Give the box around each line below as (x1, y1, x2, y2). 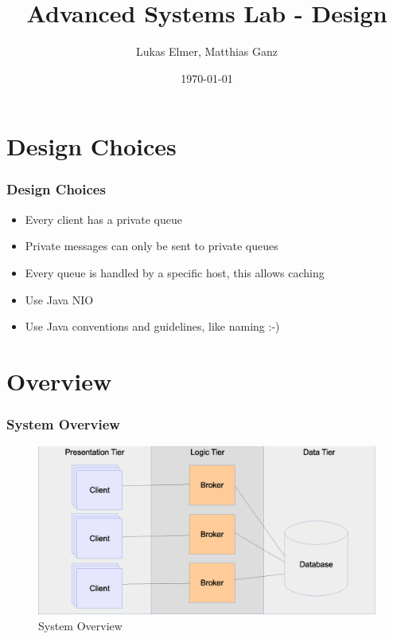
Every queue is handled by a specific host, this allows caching (25, 264, 325, 280)
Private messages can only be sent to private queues (25, 237, 278, 254)
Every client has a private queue (25, 210, 182, 227)
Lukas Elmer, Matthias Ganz (135, 43, 278, 60)
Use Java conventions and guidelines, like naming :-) (25, 318, 280, 335)
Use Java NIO (25, 291, 94, 308)
